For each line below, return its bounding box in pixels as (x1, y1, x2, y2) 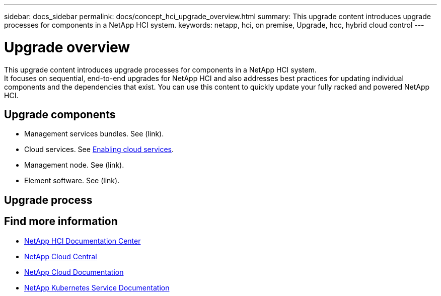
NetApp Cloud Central (24, 252, 97, 261)
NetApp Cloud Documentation (24, 267, 124, 276)
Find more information (4, 215, 118, 228)
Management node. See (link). (24, 161, 124, 170)
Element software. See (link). (24, 176, 120, 185)
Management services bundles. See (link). (24, 129, 164, 138)
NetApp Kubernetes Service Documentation (24, 283, 170, 292)
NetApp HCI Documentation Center (24, 236, 141, 245)
